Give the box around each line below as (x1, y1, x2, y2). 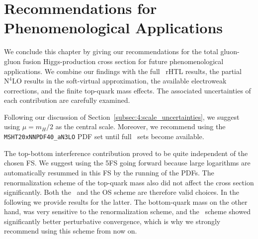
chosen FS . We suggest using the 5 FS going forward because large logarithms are (4, 158, 251, 168)
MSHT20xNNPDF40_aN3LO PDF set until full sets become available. (4, 131, 204, 142)
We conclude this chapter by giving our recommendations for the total (4, 46, 218, 57)
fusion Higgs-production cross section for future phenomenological (23, 56, 224, 66)
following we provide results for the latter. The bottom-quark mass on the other (4, 196, 248, 207)
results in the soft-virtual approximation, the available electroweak (24, 76, 227, 86)
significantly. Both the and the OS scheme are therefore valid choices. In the (4, 187, 240, 197)
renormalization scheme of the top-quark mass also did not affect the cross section (4, 177, 254, 187)
